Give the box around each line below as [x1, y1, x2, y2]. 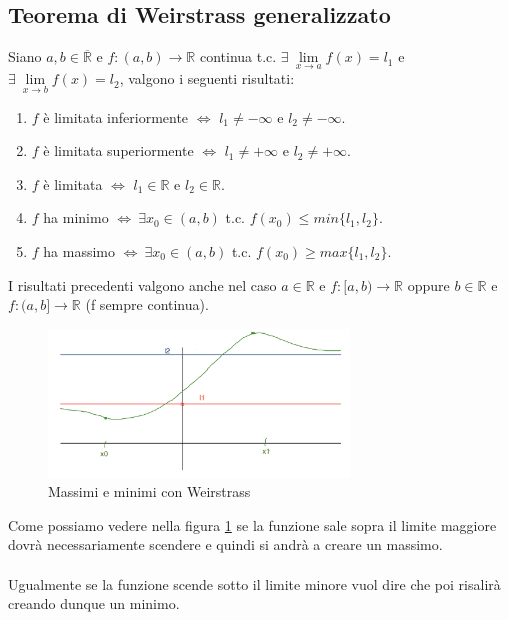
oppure [407, 274, 450, 295]
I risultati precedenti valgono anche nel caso [8, 274, 277, 295]
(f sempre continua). [85, 294, 209, 315]
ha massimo [43, 241, 116, 262]
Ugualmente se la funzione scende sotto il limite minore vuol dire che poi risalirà [8, 573, 501, 594]
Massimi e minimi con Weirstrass [48, 481, 251, 502]
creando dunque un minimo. [8, 593, 180, 614]
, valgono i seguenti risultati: [119, 68, 295, 89]
